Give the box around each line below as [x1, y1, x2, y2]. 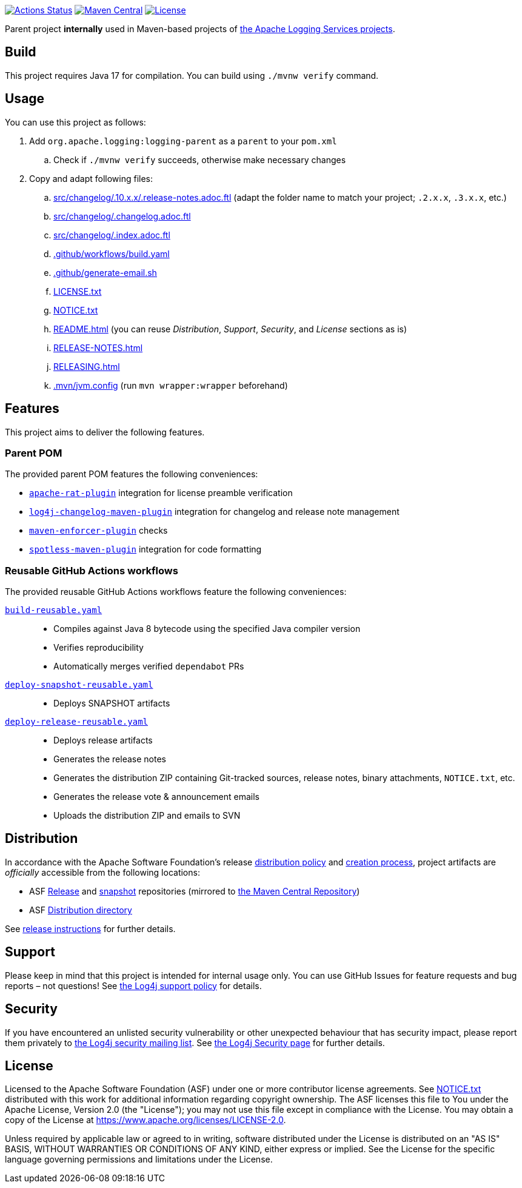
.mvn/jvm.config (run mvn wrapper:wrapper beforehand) [53, 380, 288, 391]
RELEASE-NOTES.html [53, 342, 143, 353]
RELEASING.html [53, 361, 120, 372]
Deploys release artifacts [53, 735, 153, 746]
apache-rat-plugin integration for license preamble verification [29, 488, 293, 498]
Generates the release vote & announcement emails [53, 791, 259, 802]
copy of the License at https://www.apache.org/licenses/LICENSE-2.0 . [5, 1115, 286, 1126]
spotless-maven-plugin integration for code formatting [29, 544, 262, 555]
